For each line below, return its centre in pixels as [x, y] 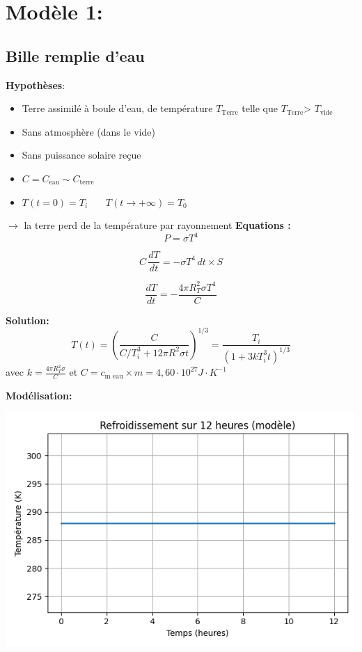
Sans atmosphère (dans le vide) [89, 131]
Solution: [27, 320]
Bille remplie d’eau [75, 55]
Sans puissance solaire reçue [81, 155]
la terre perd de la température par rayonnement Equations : [157, 225]
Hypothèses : [36, 85]
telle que [260, 108]
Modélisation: [39, 395]
